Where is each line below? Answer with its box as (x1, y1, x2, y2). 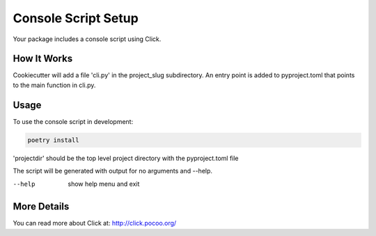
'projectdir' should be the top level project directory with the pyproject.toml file (13, 154, 240, 162)
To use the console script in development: (13, 117, 134, 125)
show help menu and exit (68, 180, 140, 188)
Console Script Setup (13, 10, 139, 26)
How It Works (13, 53, 73, 65)
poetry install (27, 136, 79, 144)
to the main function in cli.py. (13, 81, 96, 89)
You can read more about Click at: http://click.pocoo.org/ (13, 219, 177, 228)
